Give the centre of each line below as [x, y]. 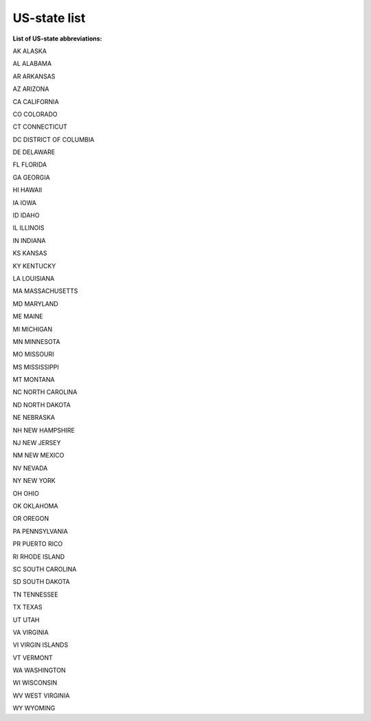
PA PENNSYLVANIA [40, 531]
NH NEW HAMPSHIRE [44, 430]
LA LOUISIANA [34, 278]
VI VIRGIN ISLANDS [41, 645]
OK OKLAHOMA [35, 506]
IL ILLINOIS [29, 228]
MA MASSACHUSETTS [45, 291]
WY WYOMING [34, 708]
